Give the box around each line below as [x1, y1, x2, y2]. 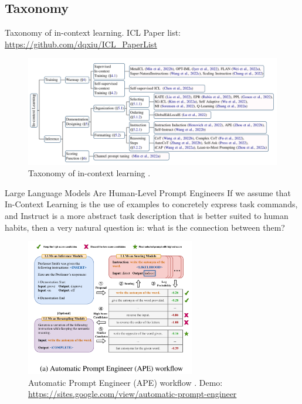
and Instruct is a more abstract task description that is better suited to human [5, 209, 289, 221]
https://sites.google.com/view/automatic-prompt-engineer [28, 388, 237, 400]
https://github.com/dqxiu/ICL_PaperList [5, 37, 157, 50]
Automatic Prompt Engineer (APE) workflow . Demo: [28, 376, 223, 388]
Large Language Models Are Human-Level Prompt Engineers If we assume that [5, 186, 291, 198]
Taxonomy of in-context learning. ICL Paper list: [5, 26, 181, 39]
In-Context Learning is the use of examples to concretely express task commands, [5, 198, 298, 210]
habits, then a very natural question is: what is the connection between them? [5, 221, 285, 233]
